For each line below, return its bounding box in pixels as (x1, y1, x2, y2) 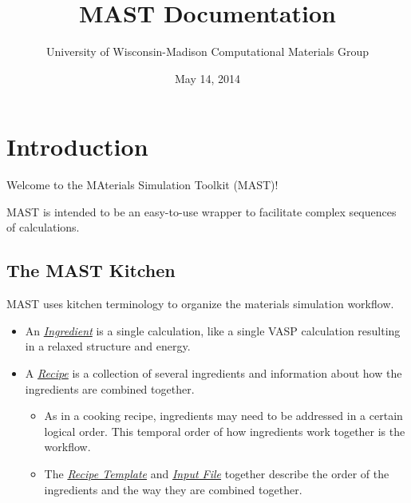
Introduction (6, 130, 148, 163)
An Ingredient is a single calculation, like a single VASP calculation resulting (25, 322, 401, 339)
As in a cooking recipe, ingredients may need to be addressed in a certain (44, 407, 403, 424)
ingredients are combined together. (25, 380, 195, 397)
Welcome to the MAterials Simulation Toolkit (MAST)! (6, 176, 279, 193)
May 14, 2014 (174, 69, 241, 86)
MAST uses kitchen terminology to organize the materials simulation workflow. (6, 295, 394, 312)
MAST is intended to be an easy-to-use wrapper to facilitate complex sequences (6, 203, 397, 220)
